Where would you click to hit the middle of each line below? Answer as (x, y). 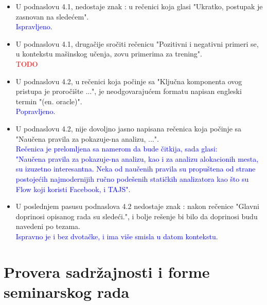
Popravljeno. (35, 111)
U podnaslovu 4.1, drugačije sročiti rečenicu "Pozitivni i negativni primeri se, (137, 43)
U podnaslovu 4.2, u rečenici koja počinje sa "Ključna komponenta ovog (129, 81)
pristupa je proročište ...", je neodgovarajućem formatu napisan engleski (129, 91)
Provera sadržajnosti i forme (107, 271)
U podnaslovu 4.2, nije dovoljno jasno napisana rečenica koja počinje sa (129, 128)
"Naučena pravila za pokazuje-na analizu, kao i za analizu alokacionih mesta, (137, 158)
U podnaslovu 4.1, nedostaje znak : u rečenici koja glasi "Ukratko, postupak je (139, 6)
